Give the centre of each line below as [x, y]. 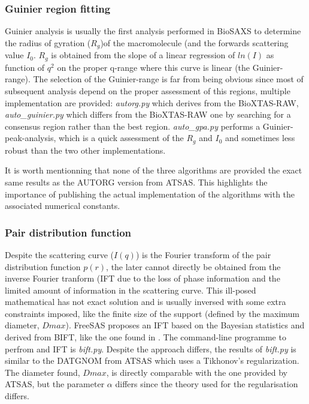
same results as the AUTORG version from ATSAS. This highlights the [136, 182]
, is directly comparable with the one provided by [197, 372]
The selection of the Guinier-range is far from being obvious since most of [168, 79]
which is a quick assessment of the [121, 138]
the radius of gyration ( [48, 42]
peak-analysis [29, 138]
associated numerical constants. [63, 206]
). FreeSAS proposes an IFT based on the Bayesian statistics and [185, 325]
